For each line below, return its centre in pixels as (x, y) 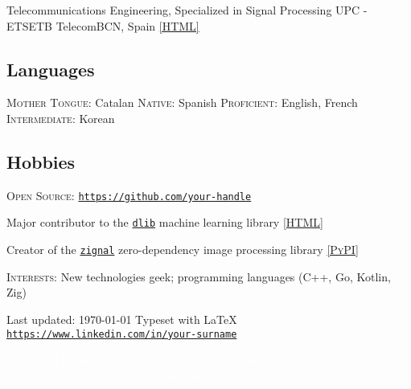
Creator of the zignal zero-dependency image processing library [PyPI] (183, 250)
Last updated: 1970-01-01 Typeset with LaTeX (122, 319)
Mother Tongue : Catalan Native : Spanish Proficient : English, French (182, 102)
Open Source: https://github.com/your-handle (129, 195)
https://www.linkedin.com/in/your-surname (122, 334)
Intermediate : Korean (61, 118)
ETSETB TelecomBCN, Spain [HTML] (103, 25)
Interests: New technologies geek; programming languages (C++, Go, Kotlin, (199, 276)
